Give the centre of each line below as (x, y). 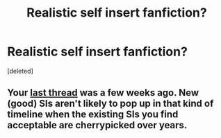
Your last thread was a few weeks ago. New (103, 93)
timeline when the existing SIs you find (93, 115)
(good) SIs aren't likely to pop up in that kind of (110, 104)
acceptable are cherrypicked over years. (97, 125)
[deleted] (20, 71)
